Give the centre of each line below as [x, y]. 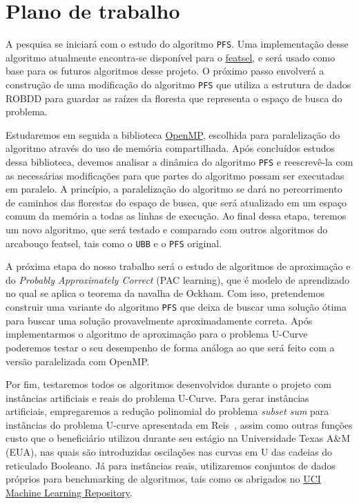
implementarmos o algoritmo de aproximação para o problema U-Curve [157, 334]
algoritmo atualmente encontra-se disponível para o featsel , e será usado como [171, 57]
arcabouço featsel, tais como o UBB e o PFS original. [114, 243]
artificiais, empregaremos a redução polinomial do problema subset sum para [167, 411]
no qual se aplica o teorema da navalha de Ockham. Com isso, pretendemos [165, 293]
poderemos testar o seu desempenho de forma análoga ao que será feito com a [170, 347]
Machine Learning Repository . [69, 492]
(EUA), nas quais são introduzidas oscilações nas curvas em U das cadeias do [169, 452]
